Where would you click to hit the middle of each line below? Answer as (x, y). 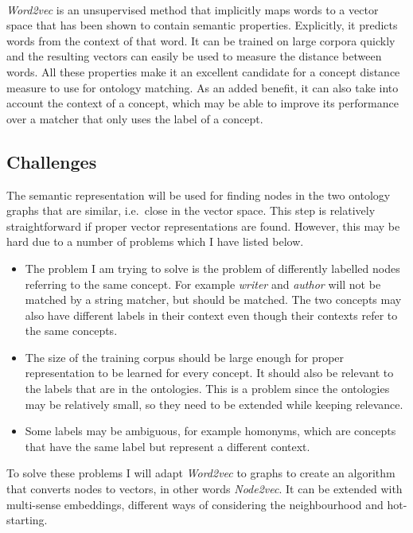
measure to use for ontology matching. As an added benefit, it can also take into (203, 87)
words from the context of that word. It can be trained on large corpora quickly (201, 40)
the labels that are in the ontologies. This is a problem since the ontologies (207, 389)
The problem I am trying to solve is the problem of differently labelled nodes (212, 268)
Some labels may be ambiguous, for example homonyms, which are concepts (210, 431)
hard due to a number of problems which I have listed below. (155, 241)
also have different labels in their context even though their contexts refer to (211, 315)
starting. (27, 520)
